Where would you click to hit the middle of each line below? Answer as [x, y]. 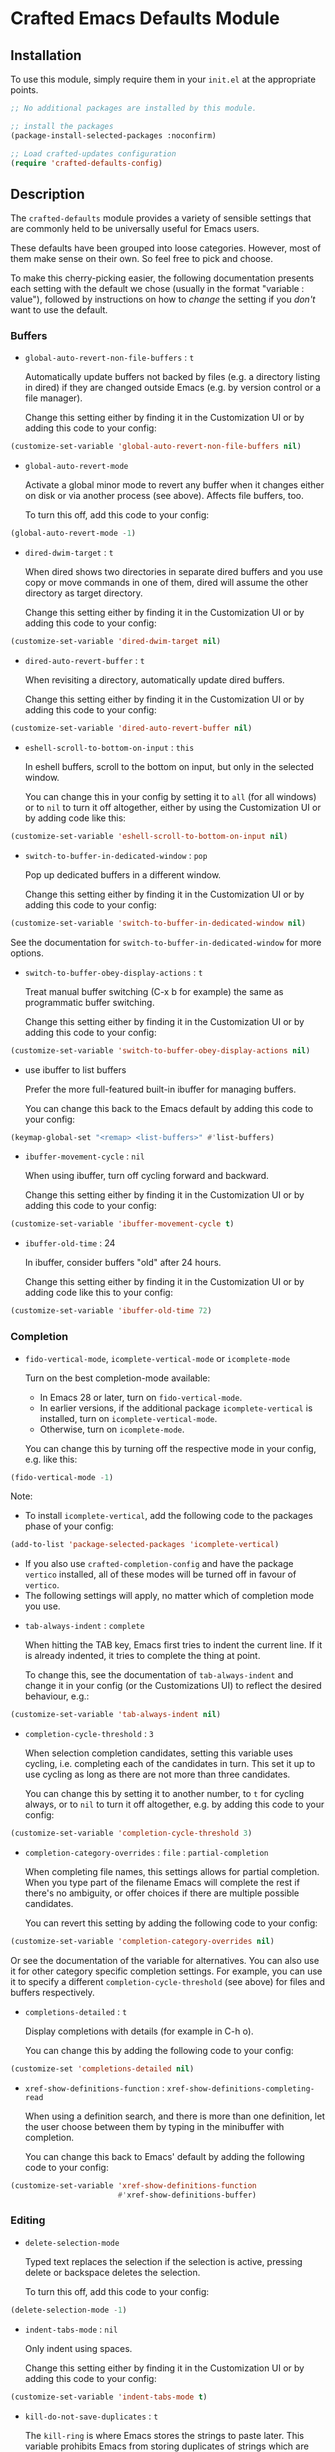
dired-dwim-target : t [69, 553]
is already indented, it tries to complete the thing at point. [142, 1656]
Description [47, 193]
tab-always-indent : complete [84, 1626]
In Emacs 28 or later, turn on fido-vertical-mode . [141, 1397]
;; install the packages [62, 126]
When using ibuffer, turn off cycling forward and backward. [147, 1176]
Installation [46, 55]
